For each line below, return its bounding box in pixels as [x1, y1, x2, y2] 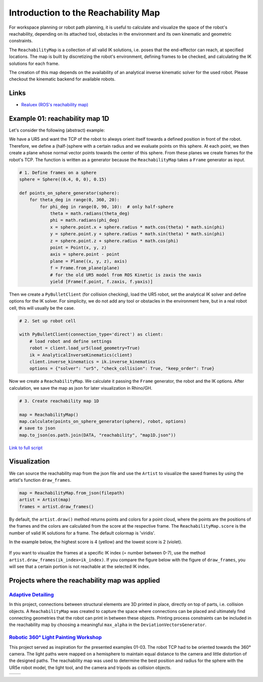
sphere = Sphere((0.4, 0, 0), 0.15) [19, 177, 107, 182]
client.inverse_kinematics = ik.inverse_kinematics [29, 359, 156, 364]
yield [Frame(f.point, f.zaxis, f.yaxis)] [50, 279, 153, 284]
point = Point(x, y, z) [50, 245, 107, 250]
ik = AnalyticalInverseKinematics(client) [29, 352, 132, 358]
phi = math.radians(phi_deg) [50, 217, 120, 223]
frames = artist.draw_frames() [19, 504, 94, 509]
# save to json [19, 425, 56, 431]
